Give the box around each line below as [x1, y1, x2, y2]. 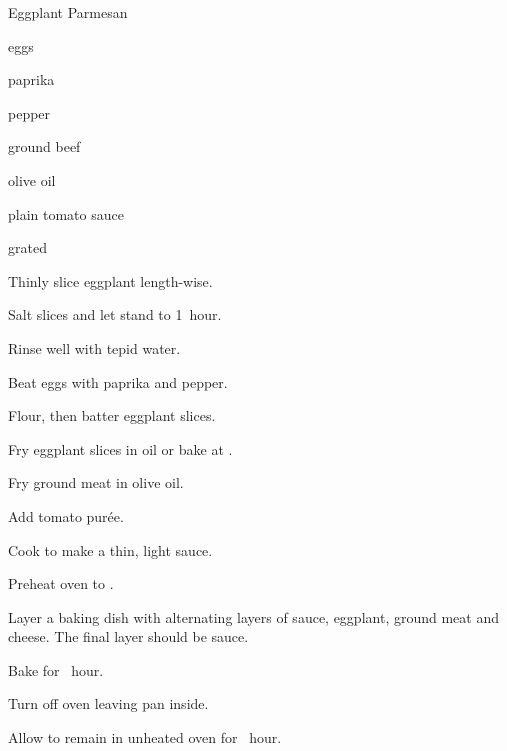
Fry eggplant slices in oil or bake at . [8, 438, 233, 459]
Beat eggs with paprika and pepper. [8, 371, 228, 392]
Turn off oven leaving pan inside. [8, 693, 209, 714]
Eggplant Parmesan [8, 2, 128, 22]
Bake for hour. [8, 659, 104, 680]
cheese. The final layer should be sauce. [8, 626, 249, 647]
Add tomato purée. [8, 505, 124, 526]
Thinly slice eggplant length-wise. [8, 270, 213, 291]
